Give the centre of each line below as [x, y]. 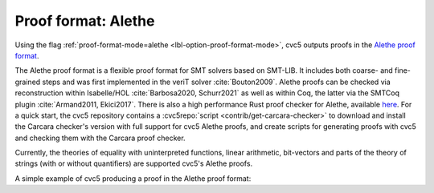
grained [28, 82]
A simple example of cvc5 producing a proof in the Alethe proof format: [133, 178]
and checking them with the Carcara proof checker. [100, 138]
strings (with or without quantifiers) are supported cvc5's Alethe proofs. [134, 163]
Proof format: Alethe [85, 21]
